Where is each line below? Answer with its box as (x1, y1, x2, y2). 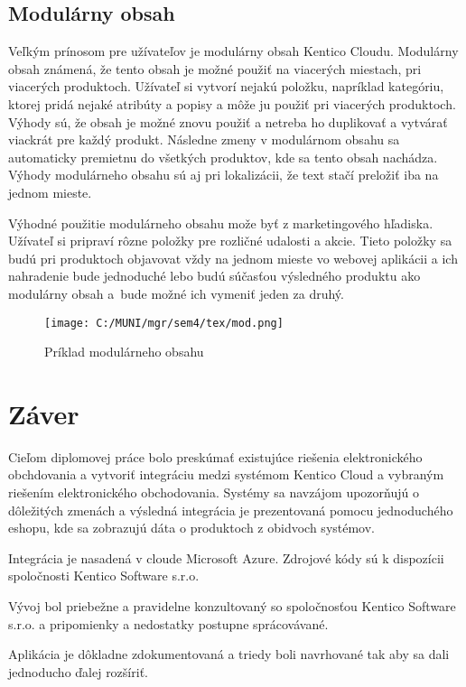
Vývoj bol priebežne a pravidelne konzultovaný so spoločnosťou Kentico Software (8, 597, 456, 616)
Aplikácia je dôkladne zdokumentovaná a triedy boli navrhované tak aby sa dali (8, 645, 450, 664)
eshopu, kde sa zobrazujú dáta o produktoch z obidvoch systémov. (8, 518, 376, 537)
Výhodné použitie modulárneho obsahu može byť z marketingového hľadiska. (8, 213, 433, 232)
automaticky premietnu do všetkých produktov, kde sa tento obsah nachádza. (8, 147, 438, 166)
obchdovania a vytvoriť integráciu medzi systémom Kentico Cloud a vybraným (8, 465, 444, 484)
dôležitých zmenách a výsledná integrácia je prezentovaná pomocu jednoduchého (8, 500, 453, 519)
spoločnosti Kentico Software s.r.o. (8, 566, 200, 585)
